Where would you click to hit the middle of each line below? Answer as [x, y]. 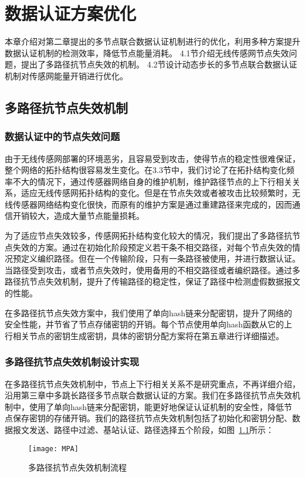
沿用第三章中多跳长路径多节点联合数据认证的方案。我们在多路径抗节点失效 [148, 395]
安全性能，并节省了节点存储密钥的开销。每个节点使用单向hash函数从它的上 [149, 324]
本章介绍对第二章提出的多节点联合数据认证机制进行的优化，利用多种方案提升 [152, 41]
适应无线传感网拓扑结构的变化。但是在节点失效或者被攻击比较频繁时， [156, 193]
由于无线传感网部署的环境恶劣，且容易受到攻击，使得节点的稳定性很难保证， [152, 158]
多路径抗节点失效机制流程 [77, 467]
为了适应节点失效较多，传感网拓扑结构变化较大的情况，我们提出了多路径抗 [148, 236]
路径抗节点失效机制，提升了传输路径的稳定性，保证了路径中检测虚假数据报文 [152, 281]
